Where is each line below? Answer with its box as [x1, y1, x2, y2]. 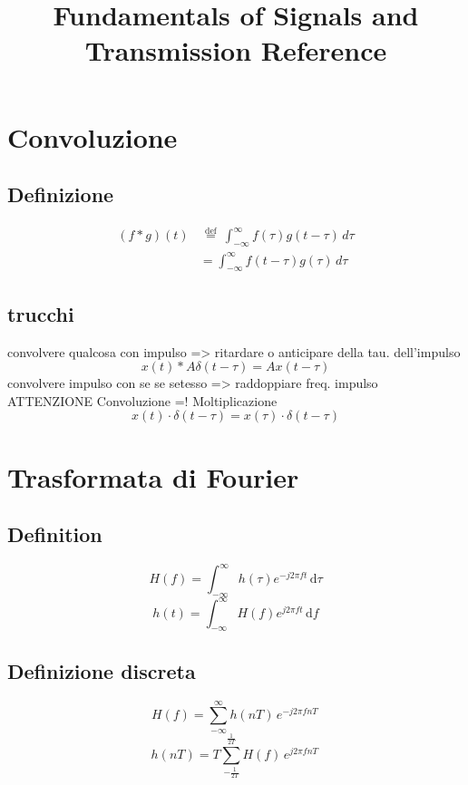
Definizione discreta [7, 656, 196, 684]
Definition [7, 520, 102, 548]
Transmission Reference [84, 32, 387, 69]
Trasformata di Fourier [7, 458, 299, 495]
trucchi [7, 299, 74, 327]
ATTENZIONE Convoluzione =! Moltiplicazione [7, 391, 278, 410]
